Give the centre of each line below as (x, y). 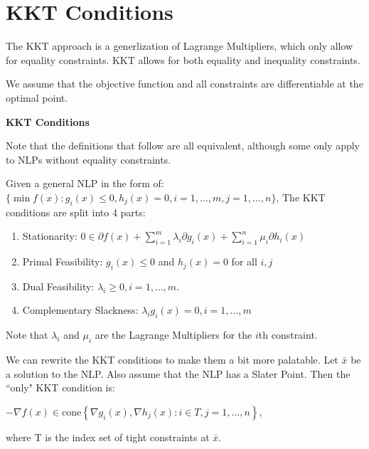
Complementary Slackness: (80, 310)
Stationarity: (50, 236)
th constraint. (288, 335)
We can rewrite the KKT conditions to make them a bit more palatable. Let (172, 360)
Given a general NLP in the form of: (85, 183)
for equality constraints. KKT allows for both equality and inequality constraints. (183, 59)
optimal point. (37, 97)
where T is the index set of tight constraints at (108, 437)
